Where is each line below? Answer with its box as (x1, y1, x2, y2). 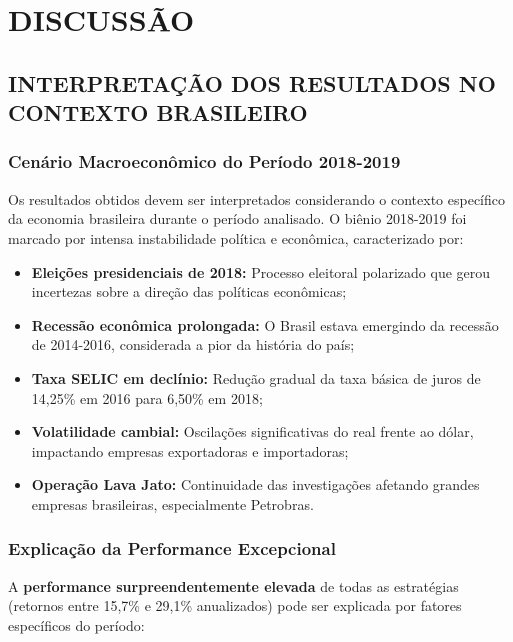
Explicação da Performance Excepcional (8, 536, 336, 561)
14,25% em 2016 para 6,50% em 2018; (31, 387, 263, 408)
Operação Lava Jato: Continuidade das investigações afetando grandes (31, 474, 480, 495)
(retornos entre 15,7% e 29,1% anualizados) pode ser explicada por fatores (8, 595, 462, 616)
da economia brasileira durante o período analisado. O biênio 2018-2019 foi (8, 208, 467, 229)
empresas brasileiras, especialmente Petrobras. (31, 493, 314, 514)
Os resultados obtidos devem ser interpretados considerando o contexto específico (8, 188, 505, 209)
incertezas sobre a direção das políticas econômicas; (31, 281, 347, 302)
